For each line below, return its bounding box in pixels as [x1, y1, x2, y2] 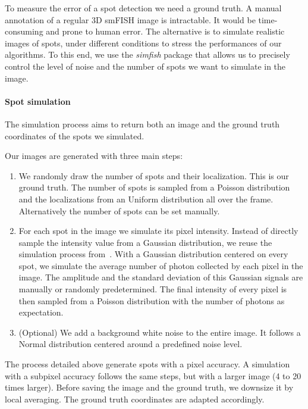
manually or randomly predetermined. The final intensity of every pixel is [18, 283, 287, 295]
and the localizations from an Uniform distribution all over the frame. [18, 192, 274, 205]
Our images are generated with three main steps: [5, 149, 183, 162]
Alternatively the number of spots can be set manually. [18, 204, 220, 217]
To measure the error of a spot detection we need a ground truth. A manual [5, 2, 282, 14]
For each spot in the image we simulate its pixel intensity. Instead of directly [18, 224, 298, 237]
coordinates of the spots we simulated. [5, 129, 144, 142]
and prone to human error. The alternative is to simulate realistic [46, 25, 285, 38]
